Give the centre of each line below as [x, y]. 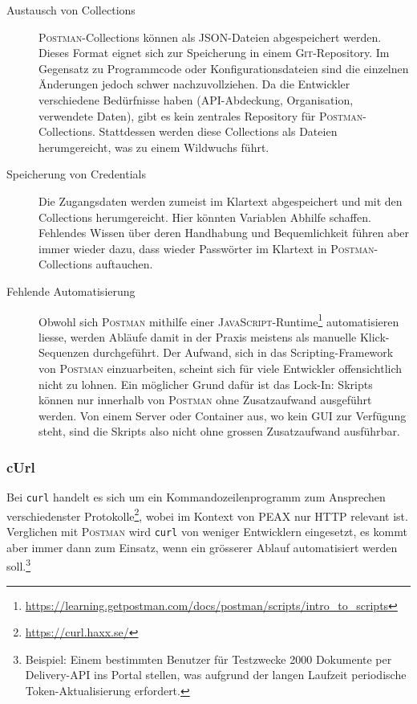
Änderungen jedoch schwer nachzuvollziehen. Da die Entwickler [194, 84]
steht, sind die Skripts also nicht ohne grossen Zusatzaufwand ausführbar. [219, 431]
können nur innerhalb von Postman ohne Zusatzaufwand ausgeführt [205, 400]
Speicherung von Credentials [77, 174]
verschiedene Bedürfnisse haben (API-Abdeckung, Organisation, [196, 99]
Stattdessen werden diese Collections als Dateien [218, 131]
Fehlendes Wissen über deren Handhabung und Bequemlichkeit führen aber [224, 233]
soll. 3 [19, 565]
